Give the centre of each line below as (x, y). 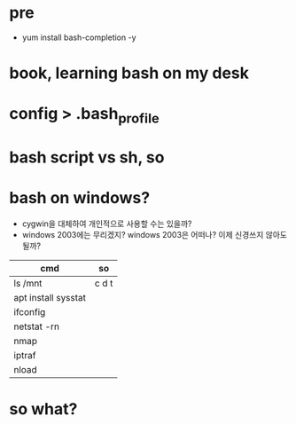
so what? (43, 409)
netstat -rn (37, 326)
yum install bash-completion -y (79, 37)
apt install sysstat (50, 298)
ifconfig (30, 312)
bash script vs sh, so (87, 157)
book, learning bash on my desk (129, 73)
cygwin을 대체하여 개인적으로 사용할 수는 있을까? (107, 224)
